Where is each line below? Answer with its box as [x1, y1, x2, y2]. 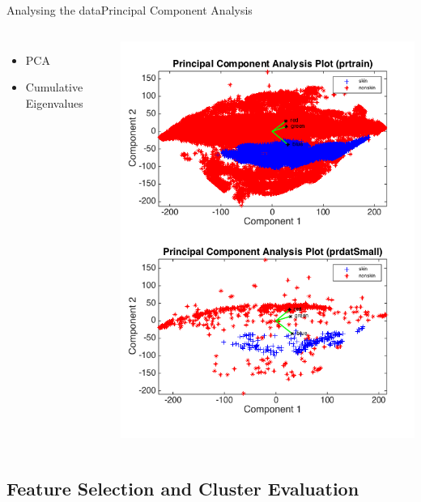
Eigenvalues [25, 94, 83, 111]
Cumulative [25, 79, 83, 96]
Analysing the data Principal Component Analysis [6, 2, 253, 18]
